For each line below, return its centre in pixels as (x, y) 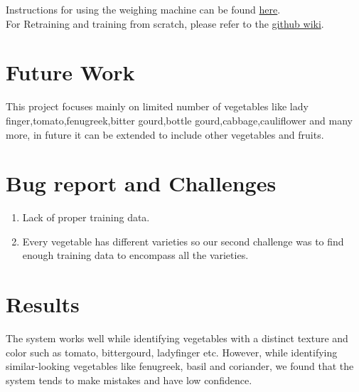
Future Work (70, 72)
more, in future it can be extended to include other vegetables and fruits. (165, 134)
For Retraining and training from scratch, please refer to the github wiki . (165, 23)
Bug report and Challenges (141, 183)
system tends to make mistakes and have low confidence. (129, 380)
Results (43, 304)
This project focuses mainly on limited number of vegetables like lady (157, 106)
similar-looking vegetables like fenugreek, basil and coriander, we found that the (180, 366)
